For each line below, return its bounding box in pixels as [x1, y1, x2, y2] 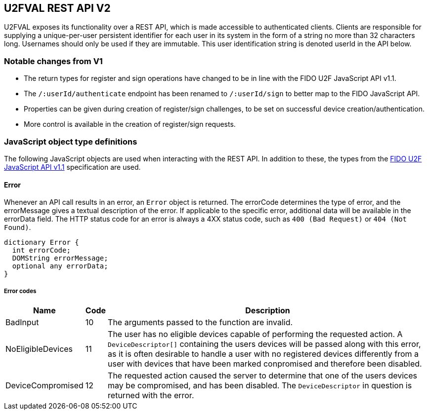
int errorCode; [12, 246, 71, 255]
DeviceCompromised [5, 380, 84, 390]
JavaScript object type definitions [4, 136, 137, 147]
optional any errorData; [12, 262, 108, 270]
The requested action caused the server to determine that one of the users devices [108, 370, 417, 380]
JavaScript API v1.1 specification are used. [4, 162, 141, 171]
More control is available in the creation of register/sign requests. [24, 120, 236, 129]
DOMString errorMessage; [12, 254, 108, 263]
